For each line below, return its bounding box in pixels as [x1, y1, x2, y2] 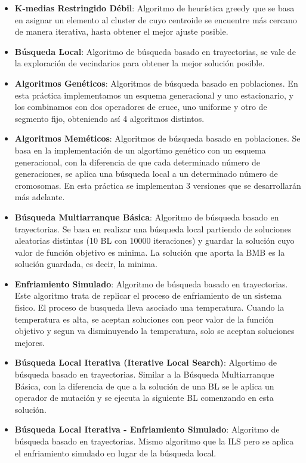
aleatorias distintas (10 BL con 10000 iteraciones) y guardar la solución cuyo [14, 234, 295, 247]
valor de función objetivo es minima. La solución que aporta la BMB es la [14, 246, 285, 258]
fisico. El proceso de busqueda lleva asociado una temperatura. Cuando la [14, 301, 285, 314]
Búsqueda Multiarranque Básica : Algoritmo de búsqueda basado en [14, 210, 279, 223]
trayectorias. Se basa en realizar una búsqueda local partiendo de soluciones [14, 222, 292, 235]
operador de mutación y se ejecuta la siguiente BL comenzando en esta [14, 391, 274, 404]
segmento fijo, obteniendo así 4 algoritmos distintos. [14, 112, 205, 124]
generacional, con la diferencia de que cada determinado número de [14, 155, 261, 168]
